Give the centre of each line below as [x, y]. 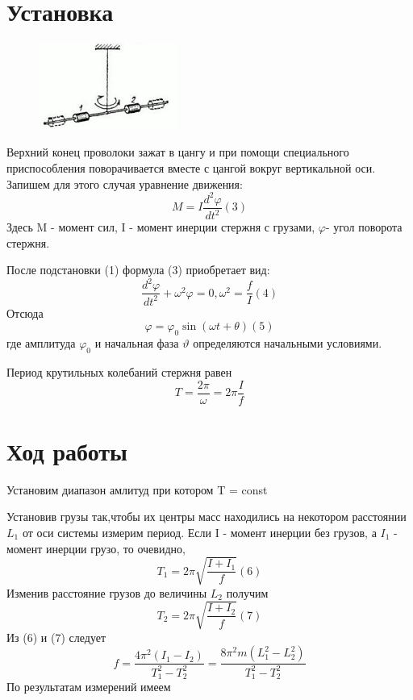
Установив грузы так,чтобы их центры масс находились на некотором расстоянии [206, 517]
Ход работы [67, 450]
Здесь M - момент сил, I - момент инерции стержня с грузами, [161, 227]
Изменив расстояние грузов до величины [107, 592]
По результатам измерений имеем [89, 687]
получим [247, 592]
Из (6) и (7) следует [56, 637]
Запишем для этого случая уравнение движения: [125, 183]
